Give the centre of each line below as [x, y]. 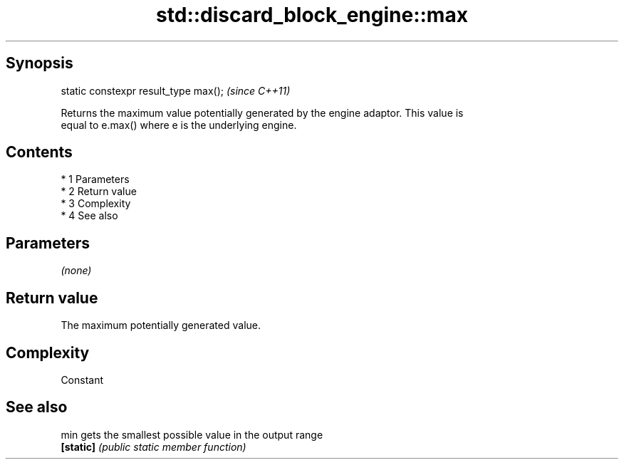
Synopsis [40, 63]
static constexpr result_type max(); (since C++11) [176, 90]
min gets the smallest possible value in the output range [192, 434]
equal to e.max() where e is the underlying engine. [179, 125]
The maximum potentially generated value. [161, 325]
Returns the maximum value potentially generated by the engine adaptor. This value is [262, 113]
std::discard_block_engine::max [312, 15]
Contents [39, 152]
